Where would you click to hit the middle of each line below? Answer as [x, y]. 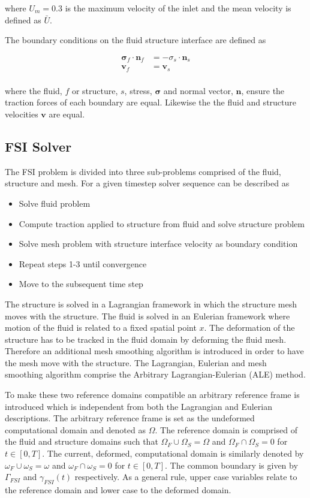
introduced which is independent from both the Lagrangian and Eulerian [139, 406]
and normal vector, [198, 90]
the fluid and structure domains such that [82, 441]
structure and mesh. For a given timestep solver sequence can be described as [147, 183]
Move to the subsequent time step [81, 284]
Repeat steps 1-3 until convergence [83, 263]
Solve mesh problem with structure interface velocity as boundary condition [158, 244]
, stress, [138, 90]
